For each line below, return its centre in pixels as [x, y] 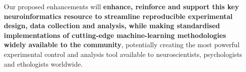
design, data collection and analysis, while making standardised [112, 26]
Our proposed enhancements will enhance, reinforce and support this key [122, 6]
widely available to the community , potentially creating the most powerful [122, 45]
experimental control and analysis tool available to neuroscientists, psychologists [123, 54]
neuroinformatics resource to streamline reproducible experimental [118, 16]
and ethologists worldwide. [43, 63]
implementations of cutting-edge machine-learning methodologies [115, 35]
